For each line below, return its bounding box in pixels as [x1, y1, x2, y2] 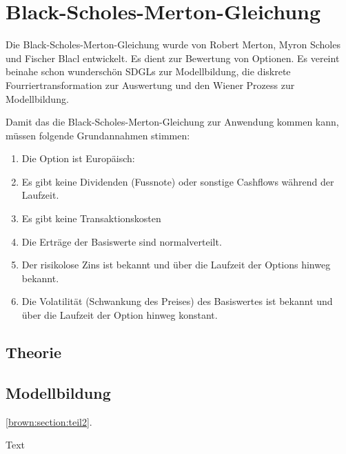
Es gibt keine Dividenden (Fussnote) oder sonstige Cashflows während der [21, 174, 334, 188]
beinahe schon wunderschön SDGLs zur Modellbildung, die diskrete [6, 64, 291, 79]
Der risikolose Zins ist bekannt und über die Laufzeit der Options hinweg [21, 257, 331, 272]
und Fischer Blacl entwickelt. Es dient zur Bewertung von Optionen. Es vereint [6, 50, 340, 65]
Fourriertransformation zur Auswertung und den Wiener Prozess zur [6, 77, 295, 92]
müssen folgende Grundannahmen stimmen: [6, 128, 190, 142]
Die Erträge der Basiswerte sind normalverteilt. [21, 234, 222, 248]
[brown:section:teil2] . [6, 414, 92, 428]
